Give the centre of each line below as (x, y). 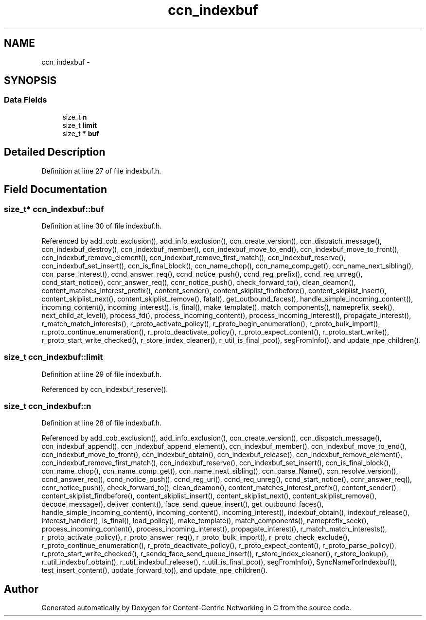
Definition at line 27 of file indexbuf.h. (101, 171)
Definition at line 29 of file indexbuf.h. (102, 374)
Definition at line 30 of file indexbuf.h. (102, 226)
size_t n (75, 117)
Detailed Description (55, 152)
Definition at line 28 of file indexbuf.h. (102, 423)
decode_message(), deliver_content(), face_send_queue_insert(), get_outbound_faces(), (183, 504)
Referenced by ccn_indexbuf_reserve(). (105, 389)
